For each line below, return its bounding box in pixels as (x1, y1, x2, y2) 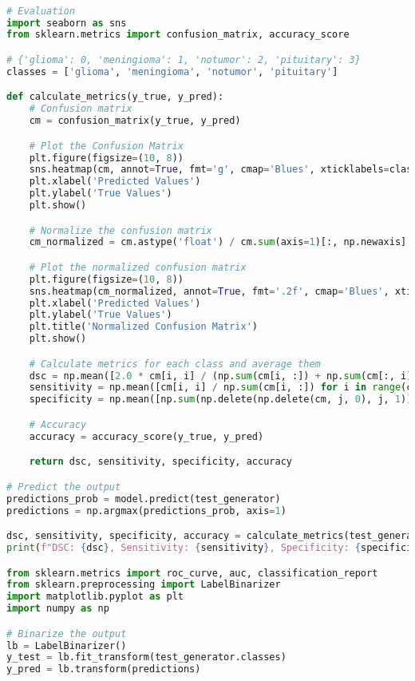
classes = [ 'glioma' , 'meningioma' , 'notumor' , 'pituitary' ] (6, 65, 338, 77)
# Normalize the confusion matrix (29, 224, 212, 236)
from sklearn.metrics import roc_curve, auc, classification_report (6, 567, 378, 579)
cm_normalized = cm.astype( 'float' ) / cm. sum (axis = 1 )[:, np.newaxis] (29, 236, 407, 248)
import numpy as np (6, 603, 109, 615)
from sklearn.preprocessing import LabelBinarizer (6, 579, 281, 591)
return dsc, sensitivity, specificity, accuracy (29, 456, 292, 468)
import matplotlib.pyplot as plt (6, 591, 184, 603)
